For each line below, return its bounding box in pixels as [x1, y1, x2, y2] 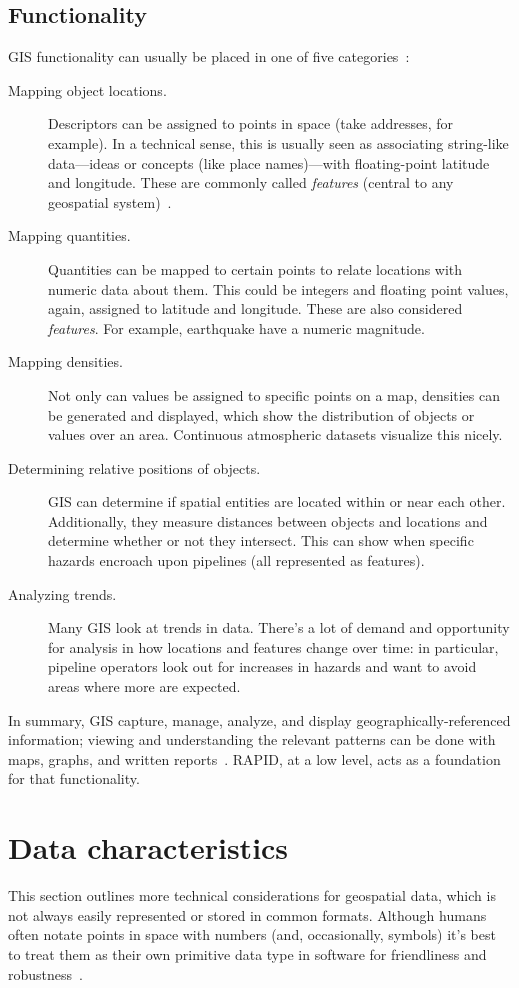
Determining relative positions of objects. [8, 457, 261, 478]
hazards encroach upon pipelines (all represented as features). [48, 550, 425, 571]
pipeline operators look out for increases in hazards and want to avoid [48, 656, 477, 677]
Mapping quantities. [8, 225, 131, 246]
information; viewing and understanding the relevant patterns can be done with [8, 729, 496, 750]
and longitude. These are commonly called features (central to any [48, 172, 454, 193]
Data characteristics [8, 827, 289, 868]
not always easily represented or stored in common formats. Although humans [8, 904, 487, 925]
